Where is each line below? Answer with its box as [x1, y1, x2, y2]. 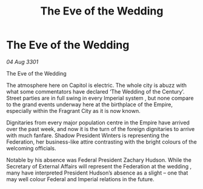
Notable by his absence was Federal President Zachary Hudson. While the [6, 156, 192, 164]
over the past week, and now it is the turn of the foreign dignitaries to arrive [6, 125, 195, 132]
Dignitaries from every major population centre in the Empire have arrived [6, 119, 190, 126]
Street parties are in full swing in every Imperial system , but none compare [6, 94, 194, 101]
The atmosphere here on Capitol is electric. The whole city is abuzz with [6, 82, 187, 89]
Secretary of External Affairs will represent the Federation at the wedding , [6, 162, 192, 170]
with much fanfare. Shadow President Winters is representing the [6, 132, 170, 139]
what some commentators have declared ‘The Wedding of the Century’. [6, 88, 185, 95]
